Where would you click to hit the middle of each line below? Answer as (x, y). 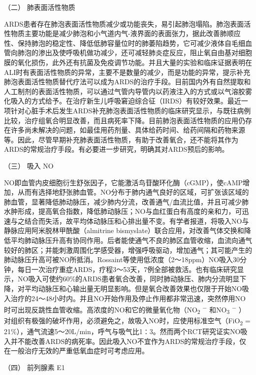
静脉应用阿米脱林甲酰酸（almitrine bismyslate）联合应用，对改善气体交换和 (124, 230)
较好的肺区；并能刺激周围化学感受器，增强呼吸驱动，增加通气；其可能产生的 (128, 250)
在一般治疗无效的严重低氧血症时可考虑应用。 (76, 351)
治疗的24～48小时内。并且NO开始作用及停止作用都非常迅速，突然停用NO (128, 298)
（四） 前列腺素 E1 (34, 367)
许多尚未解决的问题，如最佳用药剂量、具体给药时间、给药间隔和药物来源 (128, 130)
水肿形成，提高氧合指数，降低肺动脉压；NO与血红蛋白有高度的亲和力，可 (123, 211)
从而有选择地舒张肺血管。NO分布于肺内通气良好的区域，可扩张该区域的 (133, 192)
